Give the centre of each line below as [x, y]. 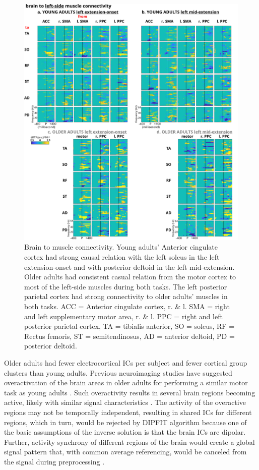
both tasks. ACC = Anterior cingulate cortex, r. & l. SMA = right [127, 306]
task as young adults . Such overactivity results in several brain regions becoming [130, 392]
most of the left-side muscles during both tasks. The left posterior [126, 286]
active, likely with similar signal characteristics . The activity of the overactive [125, 402]
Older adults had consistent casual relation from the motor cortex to [130, 277]
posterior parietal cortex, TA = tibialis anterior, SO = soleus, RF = [129, 326]
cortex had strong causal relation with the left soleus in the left [122, 257]
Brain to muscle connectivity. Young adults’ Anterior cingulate [121, 247]
